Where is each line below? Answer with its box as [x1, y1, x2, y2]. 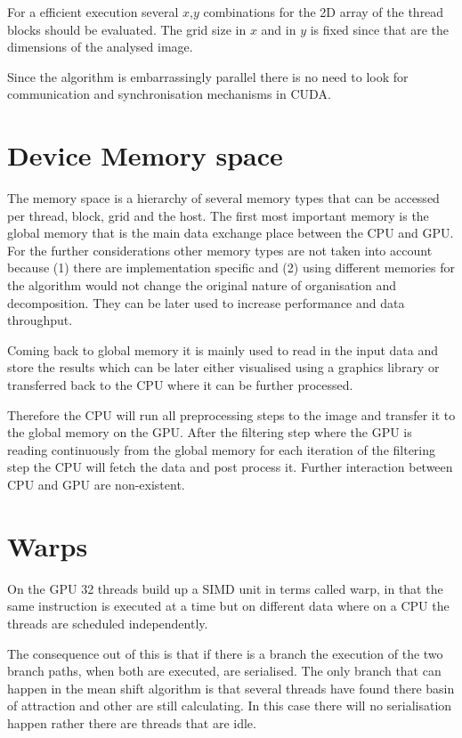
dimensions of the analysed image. [7, 37, 193, 56]
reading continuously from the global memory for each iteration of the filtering [7, 440, 436, 458]
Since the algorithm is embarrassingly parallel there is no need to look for [7, 67, 409, 85]
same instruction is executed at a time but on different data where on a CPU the [7, 596, 450, 615]
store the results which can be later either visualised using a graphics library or [7, 358, 440, 377]
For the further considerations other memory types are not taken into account [7, 240, 433, 259]
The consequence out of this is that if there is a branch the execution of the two [7, 644, 443, 662]
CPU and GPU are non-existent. [7, 475, 185, 493]
